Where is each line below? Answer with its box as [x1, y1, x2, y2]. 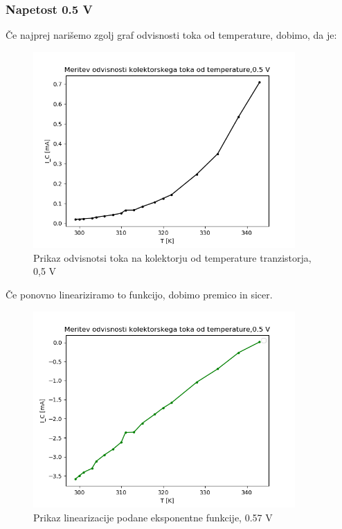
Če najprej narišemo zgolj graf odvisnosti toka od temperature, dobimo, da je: [6, 28, 337, 42]
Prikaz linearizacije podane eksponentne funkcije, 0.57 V [33, 510, 273, 524]
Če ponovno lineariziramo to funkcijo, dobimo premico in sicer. [6, 287, 273, 302]
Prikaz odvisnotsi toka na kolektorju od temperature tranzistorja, [33, 250, 312, 264]
